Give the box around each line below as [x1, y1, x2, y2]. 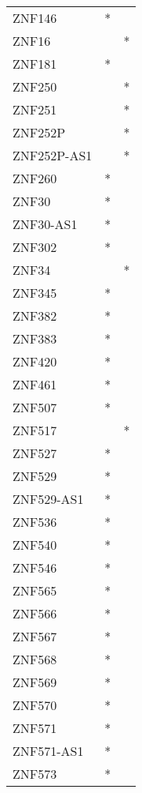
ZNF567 [13, 627, 57, 645]
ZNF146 [13, 9, 57, 27]
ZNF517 [13, 421, 57, 439]
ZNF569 [13, 673, 57, 691]
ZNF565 [13, 581, 57, 599]
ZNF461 [13, 375, 57, 393]
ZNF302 [13, 238, 57, 256]
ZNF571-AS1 [13, 742, 84, 760]
